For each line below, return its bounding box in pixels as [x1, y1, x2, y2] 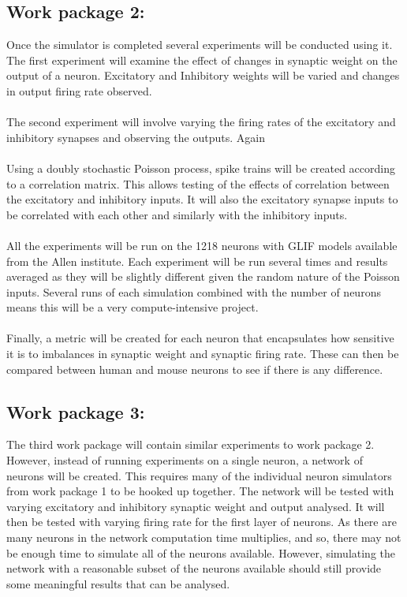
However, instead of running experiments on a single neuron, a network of [6, 452, 363, 468]
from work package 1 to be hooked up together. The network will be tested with [6, 483, 394, 499]
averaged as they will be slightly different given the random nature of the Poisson [6, 268, 400, 285]
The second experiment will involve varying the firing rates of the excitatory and [6, 114, 396, 130]
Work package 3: [6, 399, 145, 423]
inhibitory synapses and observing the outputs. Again [6, 129, 265, 145]
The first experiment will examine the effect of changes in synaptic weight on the [6, 51, 398, 68]
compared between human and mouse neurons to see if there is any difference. [6, 360, 383, 377]
